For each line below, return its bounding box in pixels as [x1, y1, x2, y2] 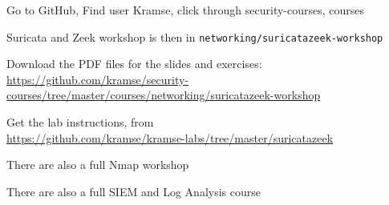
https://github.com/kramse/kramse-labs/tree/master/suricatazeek [6, 129, 334, 146]
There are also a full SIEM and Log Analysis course [6, 183, 261, 199]
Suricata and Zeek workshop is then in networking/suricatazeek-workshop [6, 28, 383, 45]
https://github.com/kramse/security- [6, 70, 189, 87]
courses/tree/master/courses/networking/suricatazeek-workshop [6, 86, 321, 103]
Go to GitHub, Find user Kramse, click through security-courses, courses [6, 2, 365, 18]
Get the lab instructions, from [6, 114, 154, 131]
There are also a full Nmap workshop [6, 156, 189, 173]
